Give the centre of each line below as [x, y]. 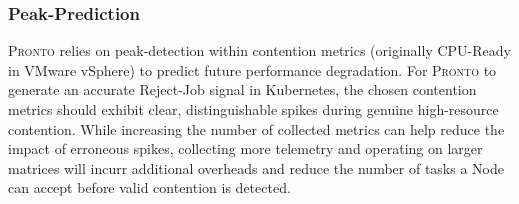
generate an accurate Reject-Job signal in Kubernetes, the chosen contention [242, 89]
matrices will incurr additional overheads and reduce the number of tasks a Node [256, 167]
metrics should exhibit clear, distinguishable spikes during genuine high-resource [253, 109]
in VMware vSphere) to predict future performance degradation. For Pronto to [252, 69]
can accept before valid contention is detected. [149, 187]
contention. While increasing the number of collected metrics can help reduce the [256, 128]
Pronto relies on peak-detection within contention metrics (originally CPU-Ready [259, 50]
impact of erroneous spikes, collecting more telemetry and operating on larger [245, 148]
